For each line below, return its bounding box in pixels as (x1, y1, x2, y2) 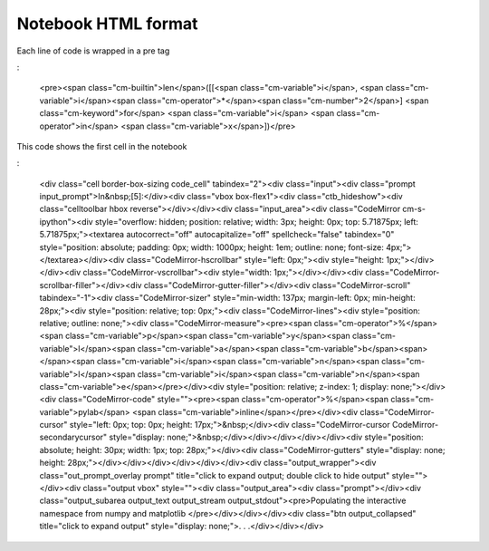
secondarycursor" (39, 431, 108, 443)
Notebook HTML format (16, 14, 198, 34)
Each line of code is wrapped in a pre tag (16, 45, 170, 56)
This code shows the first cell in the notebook (16, 140, 187, 151)
